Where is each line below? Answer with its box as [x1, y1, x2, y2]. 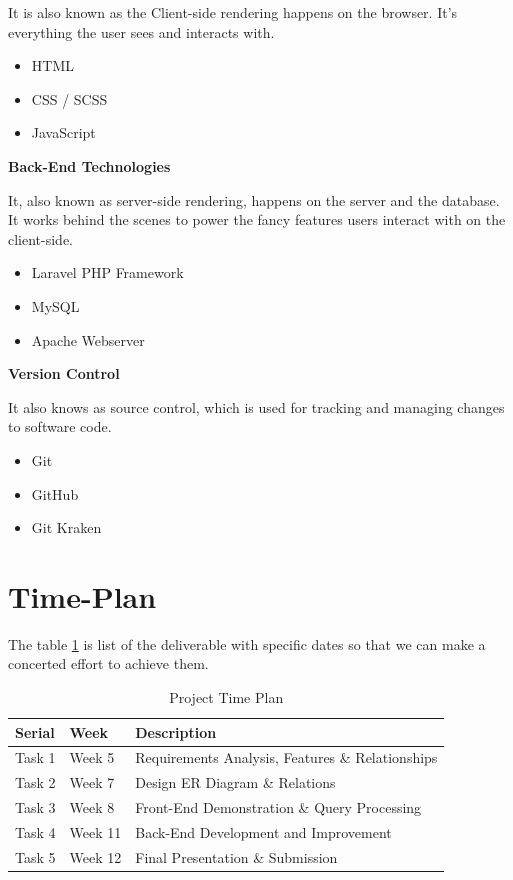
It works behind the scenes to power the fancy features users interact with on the [8, 209, 506, 230]
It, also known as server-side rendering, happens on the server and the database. [8, 189, 500, 210]
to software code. [8, 416, 112, 437]
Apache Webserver [31, 329, 145, 350]
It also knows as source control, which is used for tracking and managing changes [8, 396, 505, 417]
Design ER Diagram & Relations [135, 772, 336, 793]
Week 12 [69, 846, 122, 867]
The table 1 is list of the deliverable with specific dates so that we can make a [8, 633, 486, 654]
